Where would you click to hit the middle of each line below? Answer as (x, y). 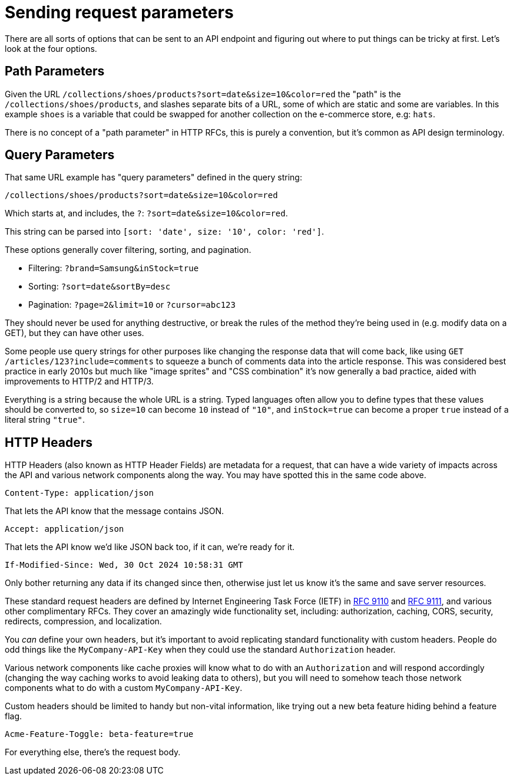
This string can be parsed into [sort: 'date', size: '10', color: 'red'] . (165, 232)
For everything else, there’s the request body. (93, 752)
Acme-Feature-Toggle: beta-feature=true (99, 734)
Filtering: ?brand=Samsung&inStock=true (114, 268)
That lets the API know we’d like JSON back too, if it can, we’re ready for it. (150, 547)
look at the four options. (51, 48)
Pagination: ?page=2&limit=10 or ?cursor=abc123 (132, 305)
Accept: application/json (64, 529)
